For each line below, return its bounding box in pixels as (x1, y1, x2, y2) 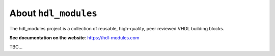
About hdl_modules (9, 8, 98, 19)
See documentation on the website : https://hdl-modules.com (9, 34, 140, 40)
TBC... (9, 44, 23, 50)
